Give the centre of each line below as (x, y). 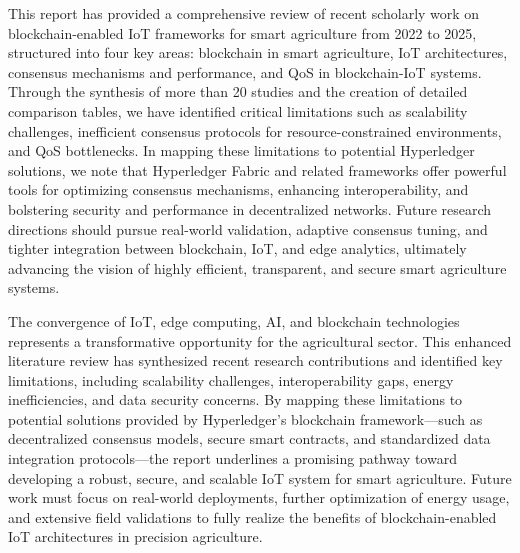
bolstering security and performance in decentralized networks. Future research (250, 208)
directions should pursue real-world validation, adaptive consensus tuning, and (248, 228)
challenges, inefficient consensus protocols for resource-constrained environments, (255, 130)
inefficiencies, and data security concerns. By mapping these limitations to (235, 399)
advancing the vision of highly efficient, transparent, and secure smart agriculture (257, 267)
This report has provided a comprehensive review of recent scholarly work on (244, 13)
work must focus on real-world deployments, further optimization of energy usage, (259, 497)
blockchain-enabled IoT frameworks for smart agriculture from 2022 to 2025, (242, 32)
